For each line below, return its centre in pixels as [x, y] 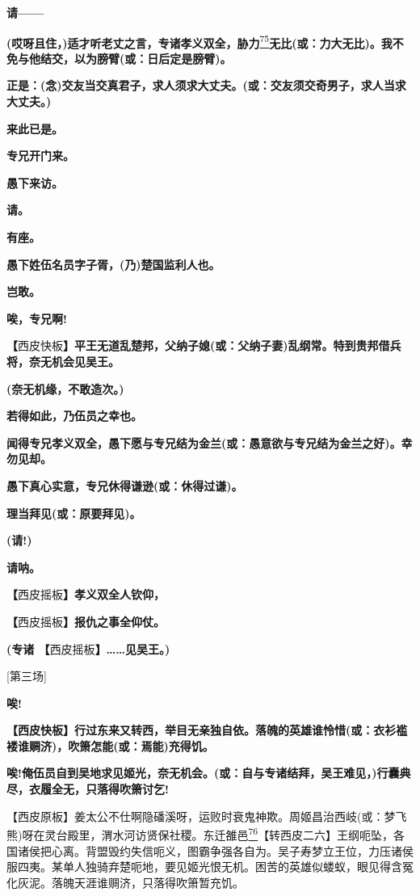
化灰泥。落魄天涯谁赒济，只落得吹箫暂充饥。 [125, 882]
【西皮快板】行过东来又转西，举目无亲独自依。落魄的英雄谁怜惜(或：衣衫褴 [207, 730]
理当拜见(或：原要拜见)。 [74, 513]
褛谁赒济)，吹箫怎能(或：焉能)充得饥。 [110, 745]
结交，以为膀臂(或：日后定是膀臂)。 [136, 58]
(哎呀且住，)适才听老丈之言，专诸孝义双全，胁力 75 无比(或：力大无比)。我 [199, 41]
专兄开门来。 [40, 156]
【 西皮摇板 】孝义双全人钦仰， [86, 594]
